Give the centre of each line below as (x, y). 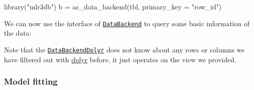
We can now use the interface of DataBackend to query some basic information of (127, 23)
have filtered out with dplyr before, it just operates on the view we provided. (120, 59)
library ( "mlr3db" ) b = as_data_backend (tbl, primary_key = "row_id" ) (113, 6)
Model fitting (31, 81)
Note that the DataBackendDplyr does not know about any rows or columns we (124, 49)
